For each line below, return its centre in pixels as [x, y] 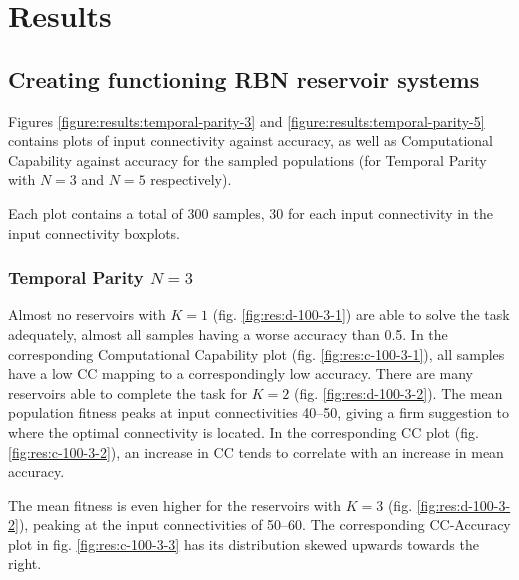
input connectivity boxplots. [94, 232]
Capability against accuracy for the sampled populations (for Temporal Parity [247, 159]
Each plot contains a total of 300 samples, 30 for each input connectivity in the [251, 212]
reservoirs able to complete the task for [128, 392]
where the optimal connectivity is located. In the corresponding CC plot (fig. [243, 431]
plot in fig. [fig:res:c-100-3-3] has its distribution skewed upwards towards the [243, 543]
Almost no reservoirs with [87, 314]
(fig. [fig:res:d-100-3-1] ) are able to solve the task [361, 314]
